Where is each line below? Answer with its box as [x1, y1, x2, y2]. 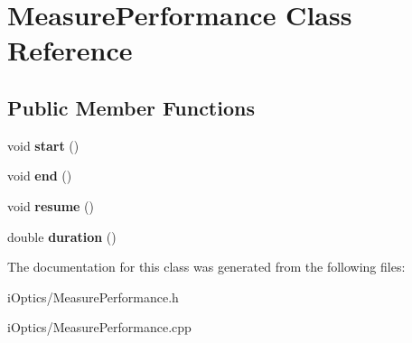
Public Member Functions [7, 93, 255, 121]
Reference [7, 32, 133, 69]
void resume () [7, 196, 95, 215]
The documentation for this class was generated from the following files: [7, 257, 406, 276]
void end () [7, 166, 72, 185]
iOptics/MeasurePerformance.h [7, 287, 179, 306]
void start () [7, 135, 80, 154]
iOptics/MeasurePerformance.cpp [7, 318, 192, 337]
